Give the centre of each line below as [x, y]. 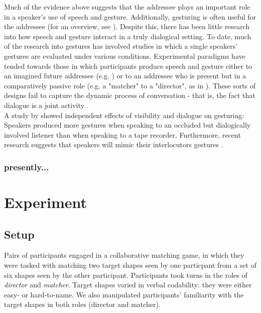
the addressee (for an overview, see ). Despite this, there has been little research [127, 26]
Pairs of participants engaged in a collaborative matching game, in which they [124, 255]
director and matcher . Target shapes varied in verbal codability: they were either [128, 285]
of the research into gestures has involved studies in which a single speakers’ [121, 46]
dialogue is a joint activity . [46, 105]
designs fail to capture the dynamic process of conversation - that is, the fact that [130, 95]
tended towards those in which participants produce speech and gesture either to [128, 66]
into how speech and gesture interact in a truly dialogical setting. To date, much [128, 36]
